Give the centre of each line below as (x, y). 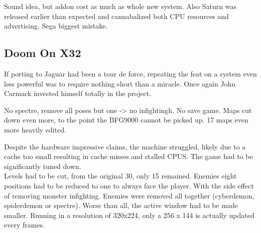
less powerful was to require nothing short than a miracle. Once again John (120, 83)
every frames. (25, 225)
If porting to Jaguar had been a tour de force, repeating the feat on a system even (130, 73)
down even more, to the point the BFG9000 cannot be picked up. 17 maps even (126, 120)
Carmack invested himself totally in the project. (78, 93)
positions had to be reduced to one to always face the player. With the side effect (129, 185)
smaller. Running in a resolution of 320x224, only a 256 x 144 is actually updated (129, 215)
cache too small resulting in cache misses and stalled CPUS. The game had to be (128, 156)
